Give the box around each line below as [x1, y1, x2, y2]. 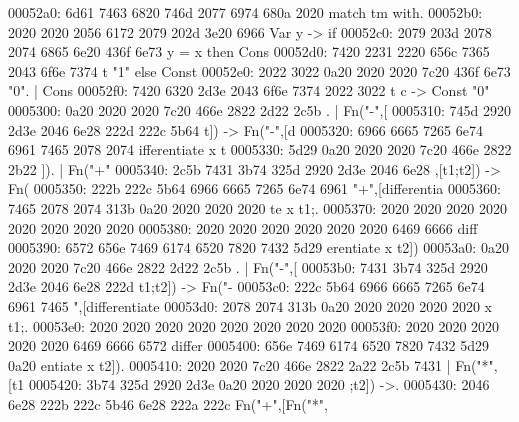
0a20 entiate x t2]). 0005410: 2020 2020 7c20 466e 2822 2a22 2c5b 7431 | [8, 354, 451, 375]
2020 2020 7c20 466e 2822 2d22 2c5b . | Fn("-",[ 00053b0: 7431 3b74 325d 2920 [8, 256, 488, 277]
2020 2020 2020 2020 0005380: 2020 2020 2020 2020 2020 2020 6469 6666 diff [8, 217, 478, 238]
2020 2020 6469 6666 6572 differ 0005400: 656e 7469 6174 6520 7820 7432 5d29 [8, 335, 490, 356]
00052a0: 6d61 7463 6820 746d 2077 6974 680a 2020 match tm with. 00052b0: [8, 2, 483, 22]
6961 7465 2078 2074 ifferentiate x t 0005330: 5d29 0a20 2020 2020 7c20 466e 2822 [8, 139, 512, 160]
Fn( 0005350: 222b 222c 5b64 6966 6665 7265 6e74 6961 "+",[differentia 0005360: [8, 178, 501, 199]
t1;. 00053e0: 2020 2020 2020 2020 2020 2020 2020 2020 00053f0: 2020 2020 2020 [8, 315, 500, 336]
